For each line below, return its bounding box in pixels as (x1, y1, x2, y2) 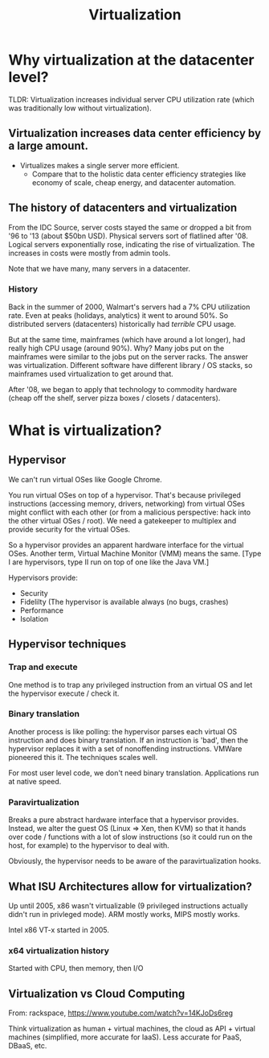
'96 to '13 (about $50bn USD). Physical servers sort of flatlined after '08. (8, 231, 249, 241)
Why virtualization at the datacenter (8, 51, 255, 69)
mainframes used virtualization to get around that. (8, 369, 174, 378)
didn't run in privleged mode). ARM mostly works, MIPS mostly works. (8, 909, 240, 919)
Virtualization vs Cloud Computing (8, 986, 185, 1000)
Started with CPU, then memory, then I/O (8, 964, 144, 973)
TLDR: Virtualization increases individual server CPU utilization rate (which (8, 94, 255, 104)
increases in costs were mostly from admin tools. (8, 248, 171, 258)
